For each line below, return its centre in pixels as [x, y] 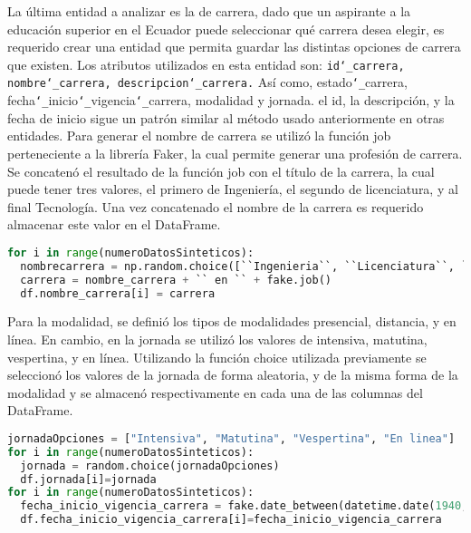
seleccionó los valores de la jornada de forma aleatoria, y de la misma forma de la [233, 375]
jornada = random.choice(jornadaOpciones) [150, 465]
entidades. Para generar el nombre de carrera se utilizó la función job [199, 136]
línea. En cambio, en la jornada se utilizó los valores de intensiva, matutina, [217, 339]
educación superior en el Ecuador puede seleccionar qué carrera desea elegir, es [226, 29]
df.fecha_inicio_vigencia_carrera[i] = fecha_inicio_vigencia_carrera [231, 520]
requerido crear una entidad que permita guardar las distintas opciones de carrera [234, 47]
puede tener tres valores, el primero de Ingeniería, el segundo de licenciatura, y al [233, 189]
